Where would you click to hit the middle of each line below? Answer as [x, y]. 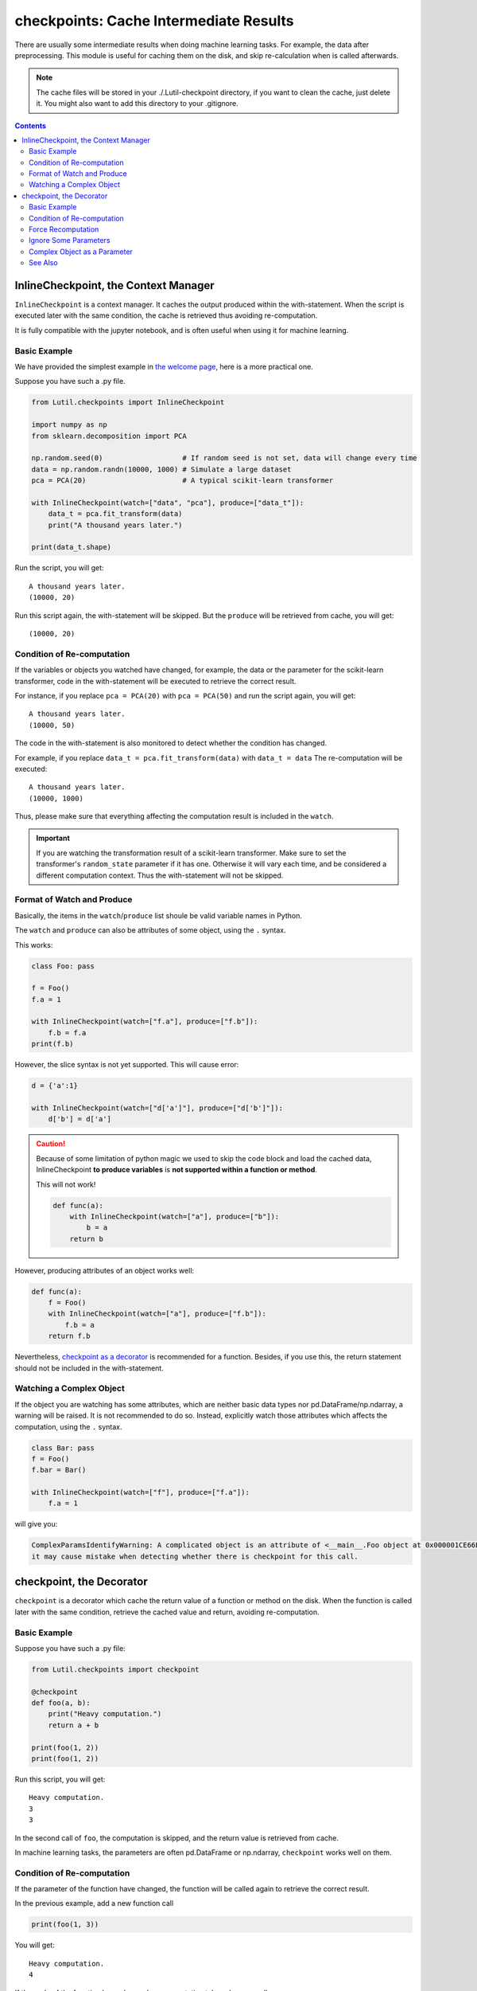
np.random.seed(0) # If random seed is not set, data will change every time [224, 458]
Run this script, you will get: [60, 1779]
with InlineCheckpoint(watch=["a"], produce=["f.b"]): [157, 1314]
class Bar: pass [63, 1448]
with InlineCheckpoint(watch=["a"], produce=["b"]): [175, 1216]
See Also [44, 263]
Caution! [51, 1144]
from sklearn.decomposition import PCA [109, 436]
